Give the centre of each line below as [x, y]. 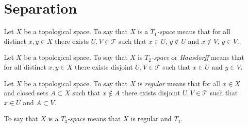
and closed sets [26, 93]
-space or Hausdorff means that [198, 57]
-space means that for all [194, 31]
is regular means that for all [179, 83]
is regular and [151, 118]
